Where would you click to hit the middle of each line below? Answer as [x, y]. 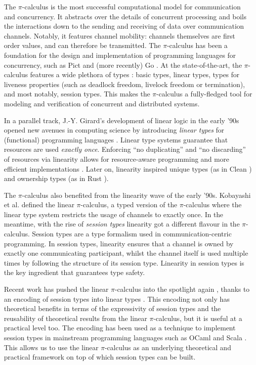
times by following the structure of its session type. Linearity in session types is [124, 262]
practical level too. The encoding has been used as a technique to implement [120, 328]
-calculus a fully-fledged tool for [204, 94]
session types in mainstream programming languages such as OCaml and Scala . [125, 337]
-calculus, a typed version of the [129, 205]
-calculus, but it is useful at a [198, 318]
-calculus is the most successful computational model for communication [131, 6]
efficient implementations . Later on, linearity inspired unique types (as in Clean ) [128, 168]
